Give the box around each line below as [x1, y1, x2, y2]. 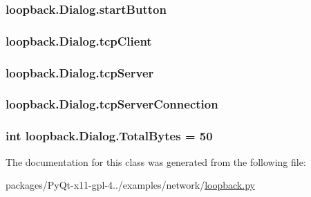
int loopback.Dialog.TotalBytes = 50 [6, 127, 213, 144]
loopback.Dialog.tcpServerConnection [6, 95, 218, 113]
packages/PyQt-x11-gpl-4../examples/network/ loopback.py [6, 178, 255, 192]
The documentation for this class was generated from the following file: [6, 154, 306, 169]
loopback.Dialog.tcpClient [6, 32, 152, 49]
